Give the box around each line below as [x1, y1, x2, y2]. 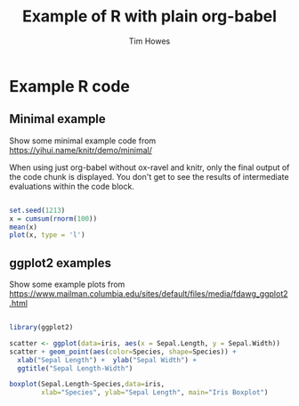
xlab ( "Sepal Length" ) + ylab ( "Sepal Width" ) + [17, 355, 198, 364]
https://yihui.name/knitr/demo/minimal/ [9, 144, 153, 155]
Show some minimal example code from [9, 135, 157, 146]
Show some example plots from [9, 279, 125, 290]
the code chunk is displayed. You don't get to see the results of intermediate [9, 171, 289, 182]
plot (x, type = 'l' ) [9, 231, 86, 240]
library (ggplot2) [9, 323, 74, 332]
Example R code [9, 76, 131, 96]
